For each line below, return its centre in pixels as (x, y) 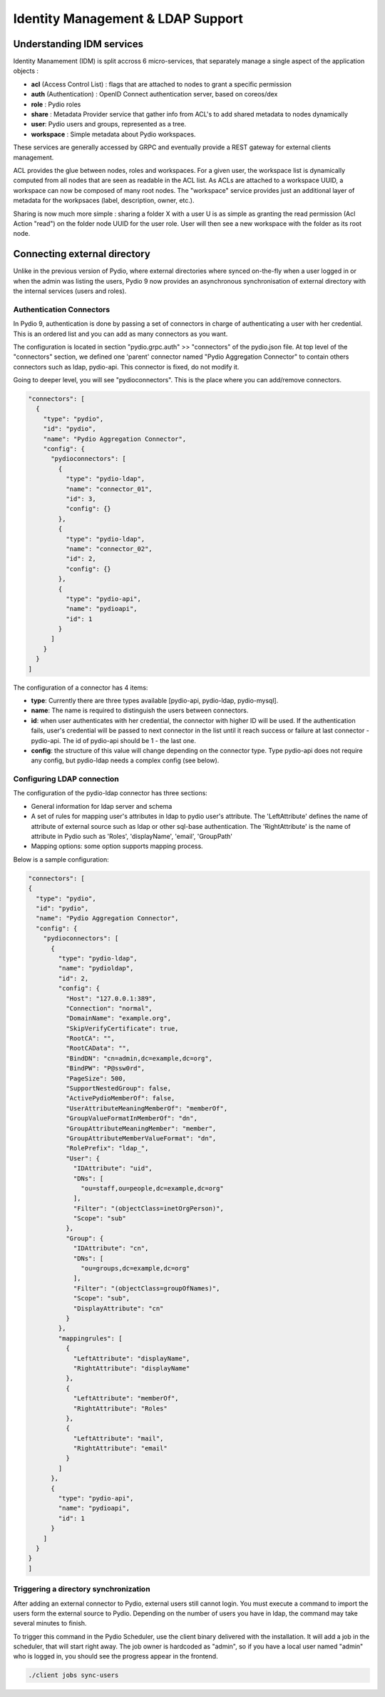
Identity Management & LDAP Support (128, 19)
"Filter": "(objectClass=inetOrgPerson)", (148, 1208)
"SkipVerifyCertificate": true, (122, 1028)
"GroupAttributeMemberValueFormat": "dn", (141, 1138)
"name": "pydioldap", (96, 969)
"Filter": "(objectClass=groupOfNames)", (147, 1288)
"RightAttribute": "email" (120, 1448)
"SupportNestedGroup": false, (118, 1089)
